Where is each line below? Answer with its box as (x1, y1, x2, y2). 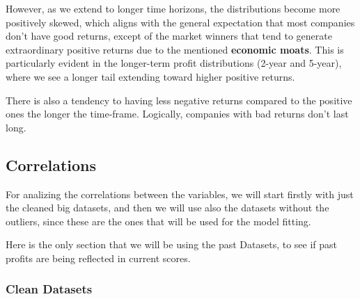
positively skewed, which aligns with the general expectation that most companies (6, 15, 355, 29)
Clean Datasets (6, 280, 93, 298)
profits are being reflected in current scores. (6, 250, 191, 265)
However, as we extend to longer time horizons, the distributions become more (6, 1, 341, 15)
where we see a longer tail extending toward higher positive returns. (6, 69, 295, 83)
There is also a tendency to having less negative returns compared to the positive (6, 92, 352, 107)
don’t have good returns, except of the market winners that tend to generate (6, 29, 332, 43)
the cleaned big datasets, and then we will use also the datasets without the (6, 200, 329, 215)
